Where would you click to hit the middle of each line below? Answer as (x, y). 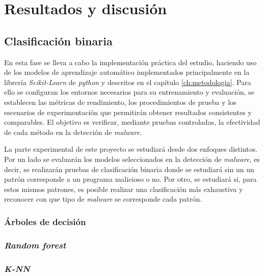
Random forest (35, 245)
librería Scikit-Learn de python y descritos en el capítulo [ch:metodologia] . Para (128, 82)
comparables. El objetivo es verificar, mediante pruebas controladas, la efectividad (132, 122)
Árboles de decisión (45, 221)
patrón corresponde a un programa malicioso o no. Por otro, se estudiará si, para (130, 179)
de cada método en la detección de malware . (73, 132)
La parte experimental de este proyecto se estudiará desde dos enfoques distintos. (131, 149)
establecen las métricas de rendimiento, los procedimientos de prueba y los (120, 102)
